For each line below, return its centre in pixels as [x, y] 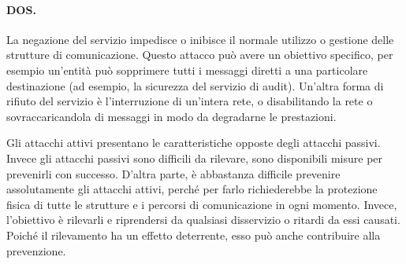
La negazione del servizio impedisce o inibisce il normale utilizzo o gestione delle [200, 39]
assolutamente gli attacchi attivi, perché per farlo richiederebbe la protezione [192, 189]
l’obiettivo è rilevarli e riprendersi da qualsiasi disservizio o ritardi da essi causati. [203, 220]
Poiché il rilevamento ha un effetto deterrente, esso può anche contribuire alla [194, 235]
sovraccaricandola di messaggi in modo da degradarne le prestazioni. [171, 116]
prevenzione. [36, 250]
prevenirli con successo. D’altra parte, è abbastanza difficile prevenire [173, 173]
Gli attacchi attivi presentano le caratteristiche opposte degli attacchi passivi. [194, 143]
